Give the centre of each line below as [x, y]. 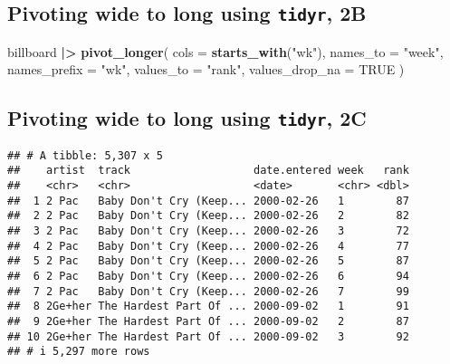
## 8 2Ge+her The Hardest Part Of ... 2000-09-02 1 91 [208, 307]
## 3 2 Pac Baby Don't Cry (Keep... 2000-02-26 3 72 [208, 231]
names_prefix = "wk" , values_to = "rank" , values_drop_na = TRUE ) [206, 69]
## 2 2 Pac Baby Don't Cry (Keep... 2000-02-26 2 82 [208, 216]
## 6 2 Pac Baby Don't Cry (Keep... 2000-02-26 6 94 [208, 276]
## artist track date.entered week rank [208, 171]
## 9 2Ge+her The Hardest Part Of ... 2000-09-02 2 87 [208, 321]
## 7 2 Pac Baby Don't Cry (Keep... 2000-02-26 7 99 [208, 291]
